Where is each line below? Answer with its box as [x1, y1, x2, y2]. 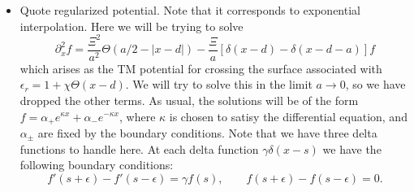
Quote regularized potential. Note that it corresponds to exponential [19, 2, 360, 18]
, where [119, 107, 156, 124]
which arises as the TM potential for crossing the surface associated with [19, 59, 382, 76]
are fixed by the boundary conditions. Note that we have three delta [37, 124, 377, 141]
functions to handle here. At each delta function [19, 140, 259, 157]
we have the [322, 140, 382, 157]
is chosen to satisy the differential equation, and [169, 107, 408, 124]
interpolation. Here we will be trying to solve [19, 17, 244, 34]
